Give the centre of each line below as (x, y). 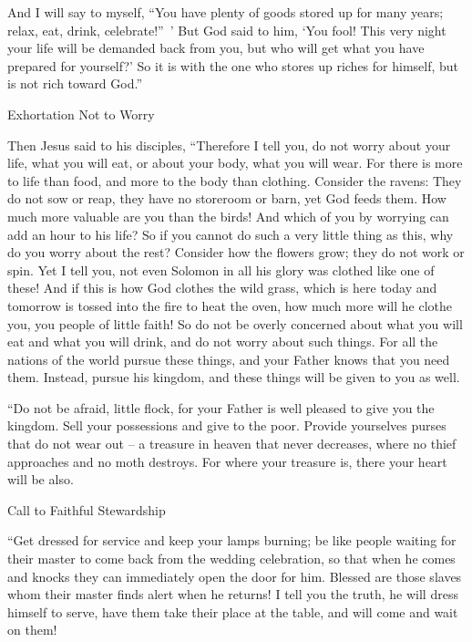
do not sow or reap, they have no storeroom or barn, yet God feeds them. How (227, 198)
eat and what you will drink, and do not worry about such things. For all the (223, 342)
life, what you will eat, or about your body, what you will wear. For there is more (235, 163)
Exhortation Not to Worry (81, 114)
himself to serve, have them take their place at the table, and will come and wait (233, 611)
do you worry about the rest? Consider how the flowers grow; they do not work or (236, 252)
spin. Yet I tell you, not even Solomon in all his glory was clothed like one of (221, 269)
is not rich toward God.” (75, 83)
